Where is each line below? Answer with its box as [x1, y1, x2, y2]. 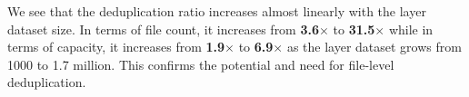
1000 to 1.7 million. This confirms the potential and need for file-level [7, 54, 394, 73]
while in [388, 19, 434, 38]
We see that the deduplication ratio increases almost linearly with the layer [7, 2, 426, 20]
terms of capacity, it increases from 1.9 [7, 37, 225, 56]
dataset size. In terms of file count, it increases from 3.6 [7, 19, 320, 38]
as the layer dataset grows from [286, 37, 462, 56]
